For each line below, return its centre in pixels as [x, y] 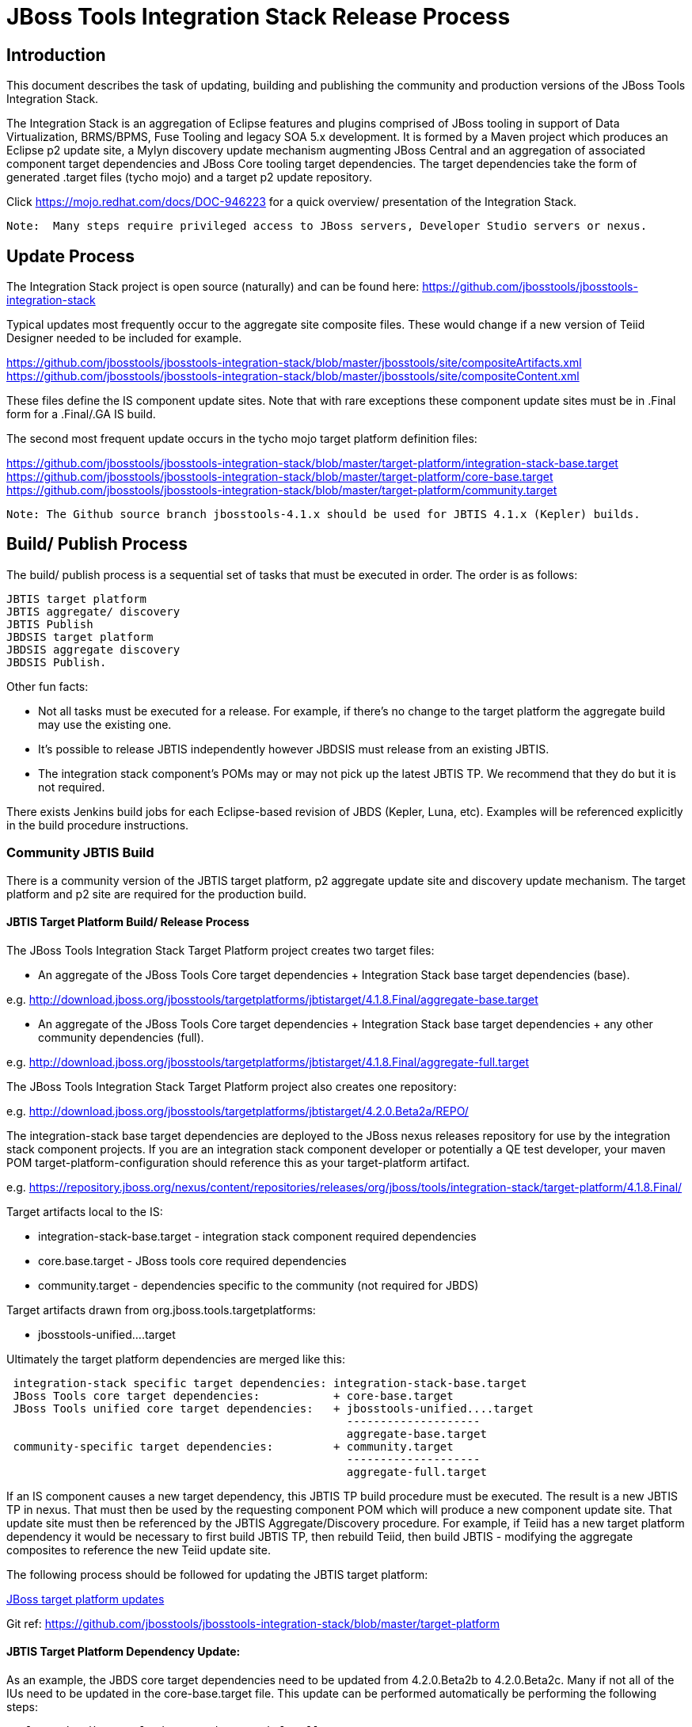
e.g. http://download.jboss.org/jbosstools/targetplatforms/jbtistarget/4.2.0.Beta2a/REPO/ [238, 1111]
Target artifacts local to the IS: [85, 1211]
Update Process [70, 256]
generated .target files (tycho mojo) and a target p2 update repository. [189, 177]
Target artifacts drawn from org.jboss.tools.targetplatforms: [161, 1310]
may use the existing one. [105, 724]
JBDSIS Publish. [57, 662]
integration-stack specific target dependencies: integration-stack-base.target [270, 1383]
